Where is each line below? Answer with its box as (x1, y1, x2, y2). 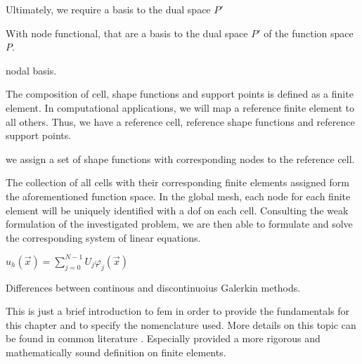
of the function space (264, 25, 354, 40)
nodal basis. (6, 63, 57, 77)
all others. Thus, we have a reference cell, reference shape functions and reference (6, 114, 355, 129)
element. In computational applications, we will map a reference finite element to (6, 100, 354, 115)
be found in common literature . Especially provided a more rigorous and (6, 331, 321, 346)
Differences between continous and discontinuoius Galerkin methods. (6, 280, 301, 294)
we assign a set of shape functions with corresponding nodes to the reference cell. (6, 151, 355, 166)
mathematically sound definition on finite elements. (6, 344, 226, 359)
